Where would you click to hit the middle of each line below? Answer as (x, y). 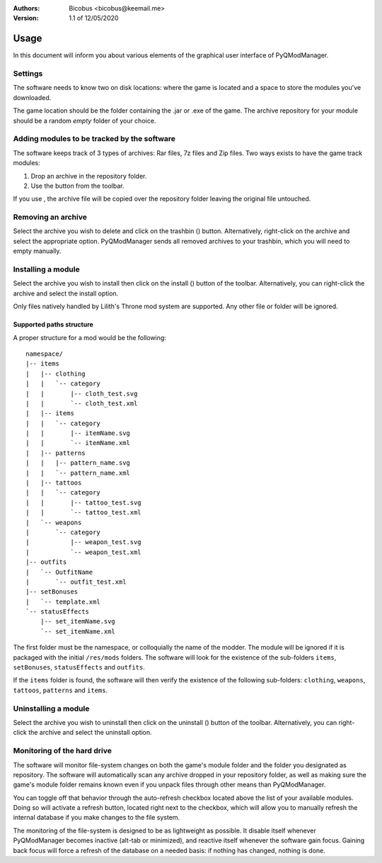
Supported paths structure (53, 325)
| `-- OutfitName (59, 572)
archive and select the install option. (66, 293)
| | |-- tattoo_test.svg (83, 502)
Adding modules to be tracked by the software (94, 139)
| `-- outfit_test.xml (76, 582)
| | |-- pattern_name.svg (78, 463)
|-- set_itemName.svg (78, 621)
